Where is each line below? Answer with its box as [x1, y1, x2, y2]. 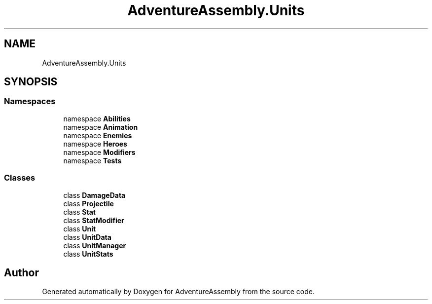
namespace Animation [63, 122, 138, 131]
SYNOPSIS [4, 76, 58, 88]
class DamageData [63, 190, 126, 199]
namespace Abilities [63, 114, 131, 123]
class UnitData [63, 232, 111, 241]
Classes [4, 173, 36, 183]
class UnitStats [63, 249, 113, 258]
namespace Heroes [63, 139, 127, 148]
